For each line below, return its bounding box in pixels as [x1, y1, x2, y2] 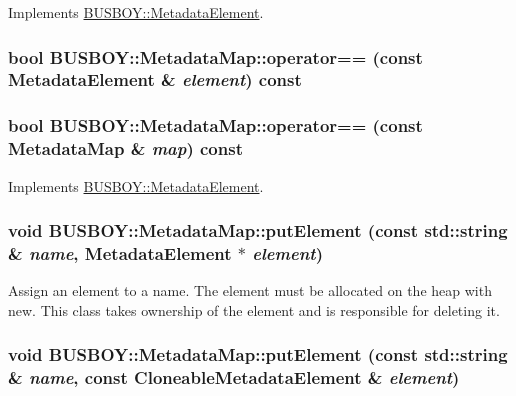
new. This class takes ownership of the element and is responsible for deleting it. [8, 299, 500, 320]
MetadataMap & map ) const [8, 136, 243, 161]
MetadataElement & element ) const [8, 67, 302, 92]
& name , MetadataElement [8, 240, 232, 265]
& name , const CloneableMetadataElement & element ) [8, 365, 460, 390]
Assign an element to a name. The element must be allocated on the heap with [8, 280, 492, 301]
